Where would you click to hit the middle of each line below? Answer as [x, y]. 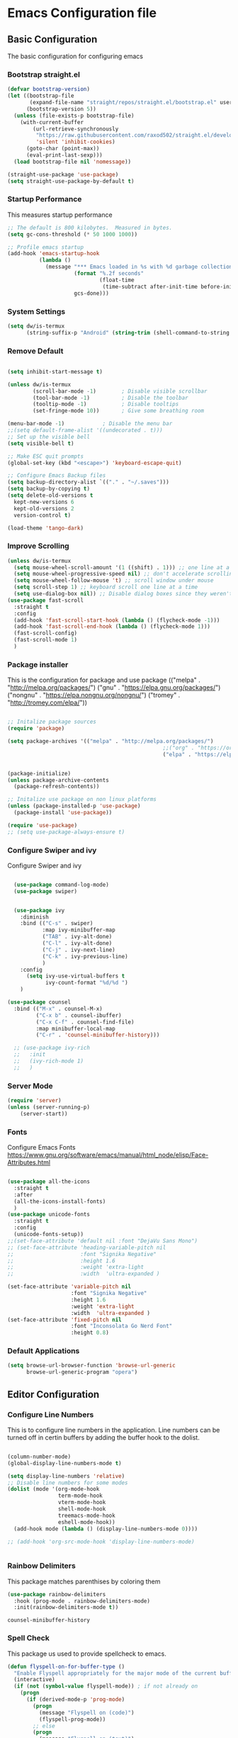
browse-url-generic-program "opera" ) [82, 1372]
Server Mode [30, 1086]
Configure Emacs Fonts [41, 1148]
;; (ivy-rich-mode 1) [49, 1061]
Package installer [38, 664]
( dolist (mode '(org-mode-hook [53, 1489]
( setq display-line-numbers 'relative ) [66, 1476]
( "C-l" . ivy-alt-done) [77, 943]
